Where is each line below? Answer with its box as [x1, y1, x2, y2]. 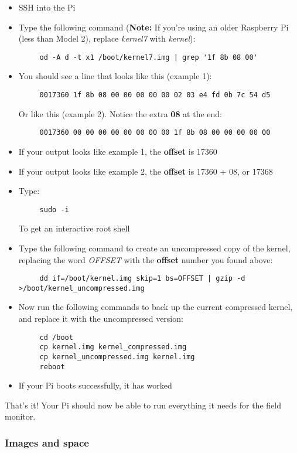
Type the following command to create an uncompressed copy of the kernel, [18, 241, 291, 254]
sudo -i [39, 205, 69, 214]
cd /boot [39, 333, 73, 342]
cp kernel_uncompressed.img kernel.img [39, 352, 195, 361]
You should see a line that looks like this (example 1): [18, 70, 212, 82]
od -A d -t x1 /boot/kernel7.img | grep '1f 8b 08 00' [39, 53, 258, 62]
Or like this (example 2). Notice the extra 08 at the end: [18, 107, 222, 120]
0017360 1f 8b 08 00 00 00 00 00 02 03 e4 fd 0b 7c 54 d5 [39, 91, 271, 100]
